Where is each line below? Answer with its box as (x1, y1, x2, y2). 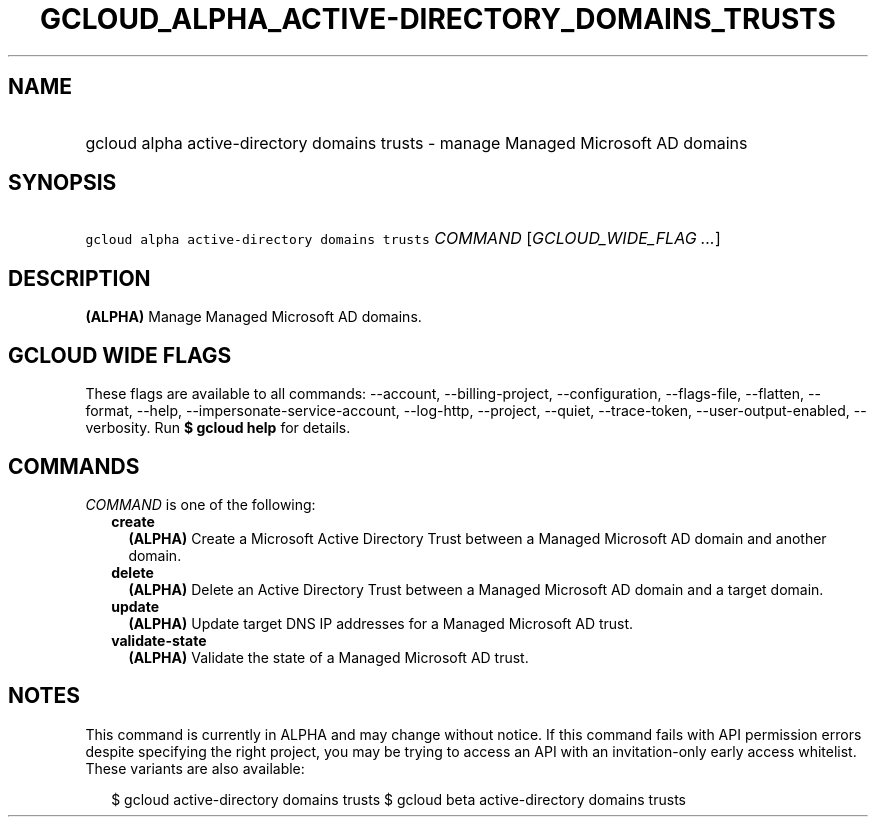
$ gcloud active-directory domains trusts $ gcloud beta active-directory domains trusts (111, 790, 686, 808)
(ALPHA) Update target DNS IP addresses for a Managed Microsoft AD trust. (128, 614, 634, 632)
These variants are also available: (85, 759, 305, 777)
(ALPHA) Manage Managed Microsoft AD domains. (85, 308, 422, 326)
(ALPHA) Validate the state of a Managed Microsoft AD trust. (128, 648, 529, 666)
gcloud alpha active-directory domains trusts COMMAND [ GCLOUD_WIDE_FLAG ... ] (85, 228, 721, 249)
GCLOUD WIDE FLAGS (8, 342, 232, 368)
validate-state (111, 631, 207, 649)
